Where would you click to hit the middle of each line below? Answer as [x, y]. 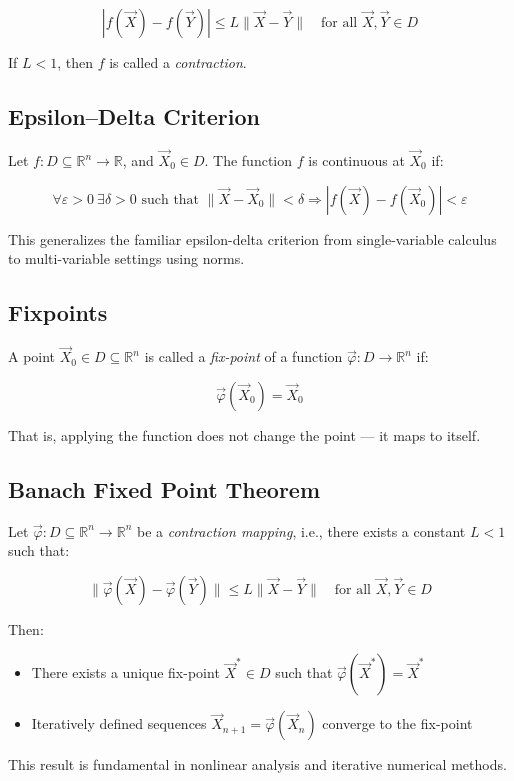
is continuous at [356, 160]
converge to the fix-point [397, 723]
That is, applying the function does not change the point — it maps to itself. [244, 434]
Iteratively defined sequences [119, 723]
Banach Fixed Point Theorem [164, 488]
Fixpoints [58, 312]
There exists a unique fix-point [125, 672]
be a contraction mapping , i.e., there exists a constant [301, 530]
